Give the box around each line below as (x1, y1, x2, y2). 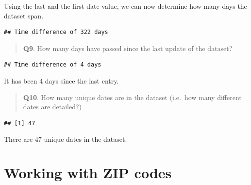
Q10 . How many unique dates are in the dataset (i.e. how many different (23, 92, 242, 102)
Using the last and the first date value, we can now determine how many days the (4, 1, 247, 11)
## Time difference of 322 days (4, 29, 108, 36)
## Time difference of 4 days (4, 61, 101, 68)
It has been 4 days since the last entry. (4, 75, 119, 85)
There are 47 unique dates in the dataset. (4, 134, 127, 144)
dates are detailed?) (23, 101, 82, 112)
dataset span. (4, 10, 44, 20)
